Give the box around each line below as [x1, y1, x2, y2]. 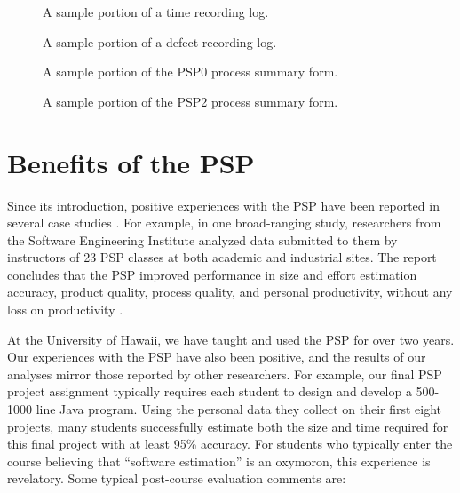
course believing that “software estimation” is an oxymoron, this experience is [7, 451, 431, 470]
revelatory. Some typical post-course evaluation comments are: [7, 469, 346, 488]
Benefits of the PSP [7, 144, 255, 180]
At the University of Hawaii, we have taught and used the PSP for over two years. [7, 330, 455, 348]
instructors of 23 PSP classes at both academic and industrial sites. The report [7, 248, 437, 266]
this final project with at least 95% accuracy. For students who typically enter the [7, 434, 453, 453]
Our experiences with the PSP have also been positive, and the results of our [7, 347, 426, 366]
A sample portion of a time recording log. [43, 3, 269, 20]
